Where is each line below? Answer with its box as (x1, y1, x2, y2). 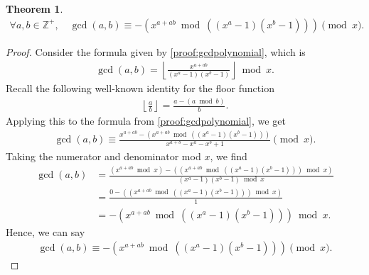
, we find (210, 149, 247, 164)
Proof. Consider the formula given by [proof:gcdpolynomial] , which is (6, 44, 306, 59)
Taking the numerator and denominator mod (6, 149, 201, 164)
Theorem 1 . (6, 1, 63, 16)
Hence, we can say (6, 224, 85, 239)
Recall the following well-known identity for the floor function (6, 81, 274, 96)
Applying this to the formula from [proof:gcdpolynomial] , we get (6, 113, 286, 128)
